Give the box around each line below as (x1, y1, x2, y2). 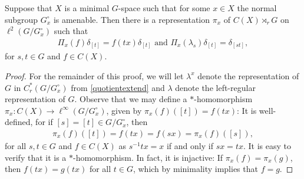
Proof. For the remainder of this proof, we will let (5, 69, 184, 82)
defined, (5, 116, 33, 128)
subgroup (5, 13, 38, 25)
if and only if (166, 139, 213, 151)
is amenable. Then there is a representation (53, 13, 210, 25)
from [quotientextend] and (71, 81, 165, 93)
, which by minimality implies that (133, 163, 258, 175)
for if (35, 116, 53, 128)
